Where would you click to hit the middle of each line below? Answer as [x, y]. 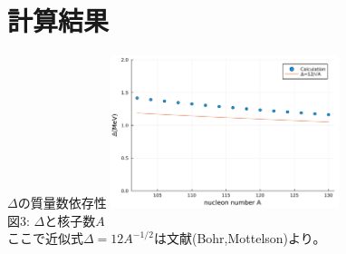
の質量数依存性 [62, 203]
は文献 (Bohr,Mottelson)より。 [240, 238]
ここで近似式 [45, 238]
